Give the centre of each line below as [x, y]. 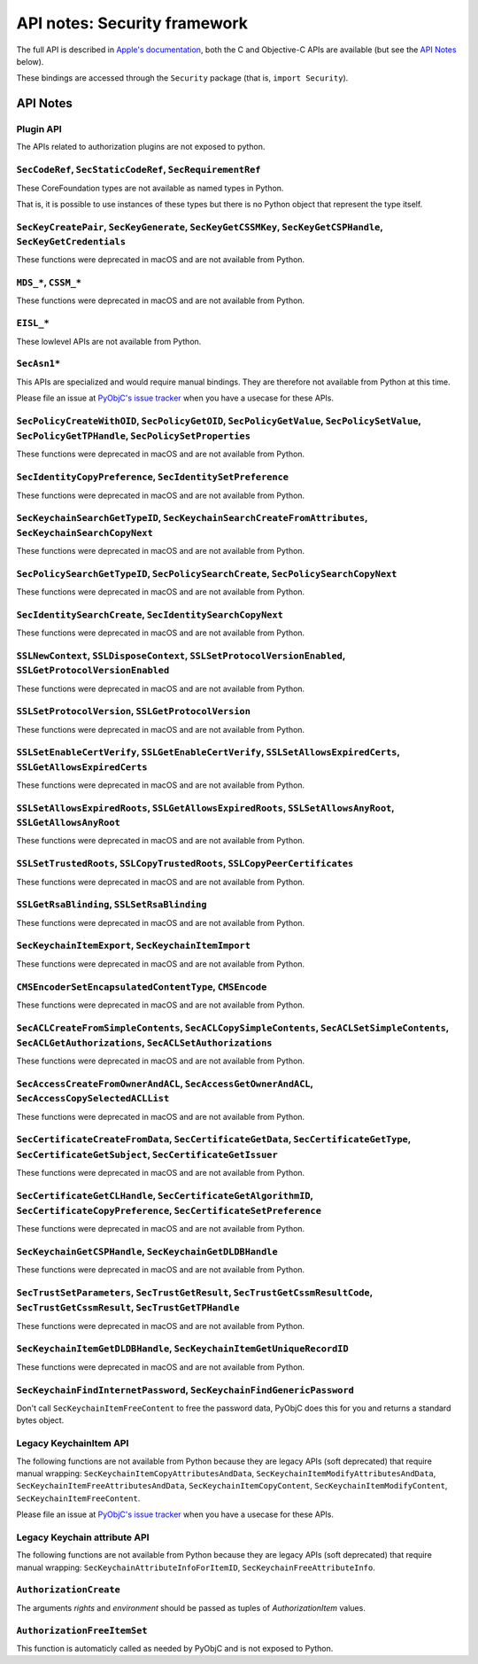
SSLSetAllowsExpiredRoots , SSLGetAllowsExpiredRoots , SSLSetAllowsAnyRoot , [205, 808]
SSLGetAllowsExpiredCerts [82, 767]
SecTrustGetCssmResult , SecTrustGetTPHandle [128, 1308]
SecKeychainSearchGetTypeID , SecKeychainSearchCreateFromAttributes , [192, 518]
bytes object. [40, 1420]
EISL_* [33, 323]
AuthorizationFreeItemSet [82, 1630]
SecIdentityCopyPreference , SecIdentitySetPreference [153, 477]
